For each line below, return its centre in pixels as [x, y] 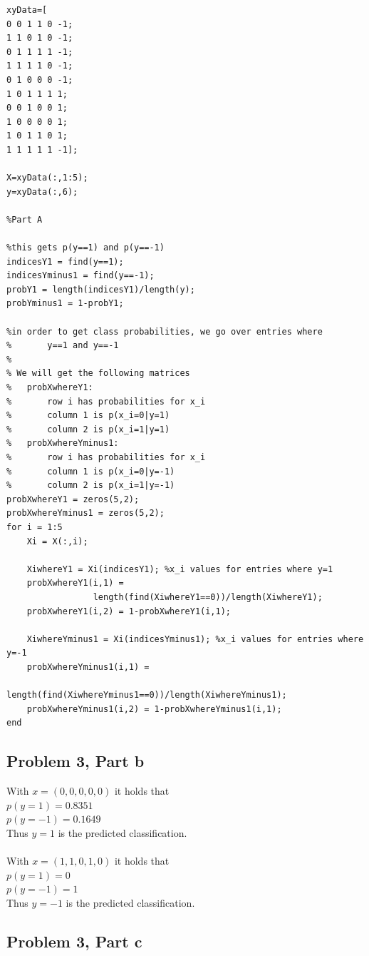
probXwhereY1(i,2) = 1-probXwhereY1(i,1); [129, 611]
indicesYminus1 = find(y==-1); [80, 276]
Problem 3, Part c [74, 941]
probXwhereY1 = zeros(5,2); [73, 499]
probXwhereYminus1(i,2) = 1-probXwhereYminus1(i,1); [154, 709]
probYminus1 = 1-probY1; [65, 304]
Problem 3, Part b [76, 761]
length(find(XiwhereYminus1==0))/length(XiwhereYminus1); [147, 695]
